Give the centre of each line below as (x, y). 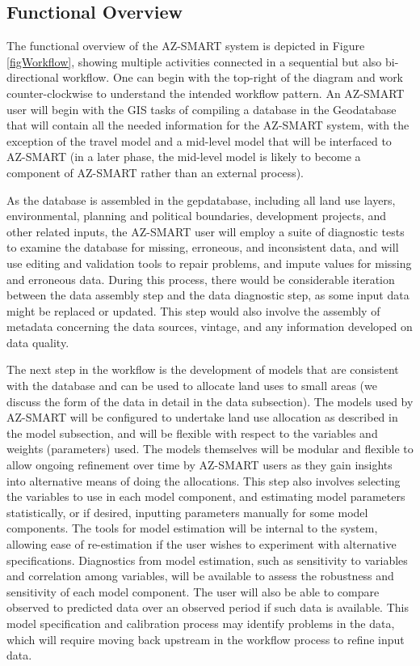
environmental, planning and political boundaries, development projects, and (197, 216)
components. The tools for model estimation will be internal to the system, (192, 528)
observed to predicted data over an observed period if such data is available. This (208, 607)
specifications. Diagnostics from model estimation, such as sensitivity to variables (207, 560)
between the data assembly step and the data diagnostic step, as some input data (208, 295)
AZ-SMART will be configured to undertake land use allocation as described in (202, 417)
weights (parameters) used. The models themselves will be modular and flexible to (210, 449)
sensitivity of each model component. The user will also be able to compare (193, 591)
